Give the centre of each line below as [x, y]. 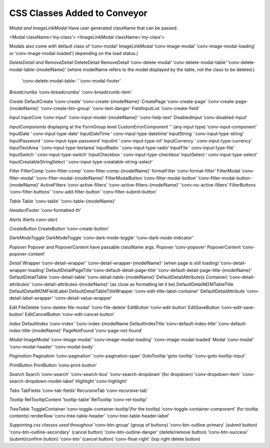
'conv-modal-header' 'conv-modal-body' [52, 346]
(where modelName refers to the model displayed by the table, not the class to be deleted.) [161, 69]
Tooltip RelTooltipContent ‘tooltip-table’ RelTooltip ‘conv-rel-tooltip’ [78, 399]
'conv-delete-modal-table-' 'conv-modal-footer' [71, 80]
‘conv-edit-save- [238, 307]
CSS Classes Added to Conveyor [78, 13]
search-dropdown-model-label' [42, 381]
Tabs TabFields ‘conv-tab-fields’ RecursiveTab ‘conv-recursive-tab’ [78, 390]
